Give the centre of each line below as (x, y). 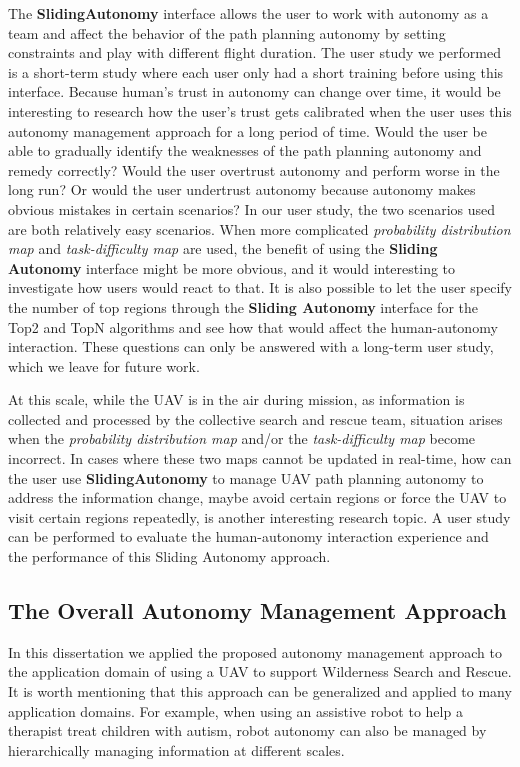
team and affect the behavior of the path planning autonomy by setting (227, 32)
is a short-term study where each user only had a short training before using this (256, 71)
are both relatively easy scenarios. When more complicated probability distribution (259, 228)
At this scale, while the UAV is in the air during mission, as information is (236, 399)
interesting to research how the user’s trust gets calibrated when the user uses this (260, 110)
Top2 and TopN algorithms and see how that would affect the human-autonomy (253, 326)
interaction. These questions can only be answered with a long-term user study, (251, 346)
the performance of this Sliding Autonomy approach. (169, 556)
